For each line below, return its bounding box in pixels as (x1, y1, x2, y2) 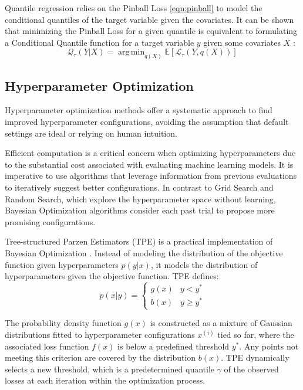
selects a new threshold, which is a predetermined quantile (5, 362, 215, 375)
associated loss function (5, 340, 89, 352)
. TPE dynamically (221, 351, 289, 364)
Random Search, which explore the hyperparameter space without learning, (5, 192, 276, 205)
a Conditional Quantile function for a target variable (5, 36, 194, 48)
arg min (118, 48, 145, 57)
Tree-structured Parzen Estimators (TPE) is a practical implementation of (5, 235, 273, 247)
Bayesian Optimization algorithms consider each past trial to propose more (5, 204, 275, 216)
